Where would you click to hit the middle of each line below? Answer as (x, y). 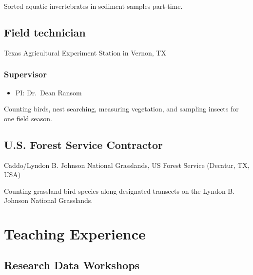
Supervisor (25, 74)
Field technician (45, 32)
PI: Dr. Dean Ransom (49, 92)
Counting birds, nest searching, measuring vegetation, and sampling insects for (121, 109)
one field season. (28, 118)
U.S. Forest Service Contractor (83, 144)
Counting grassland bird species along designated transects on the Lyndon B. (119, 191)
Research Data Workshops (72, 265)
